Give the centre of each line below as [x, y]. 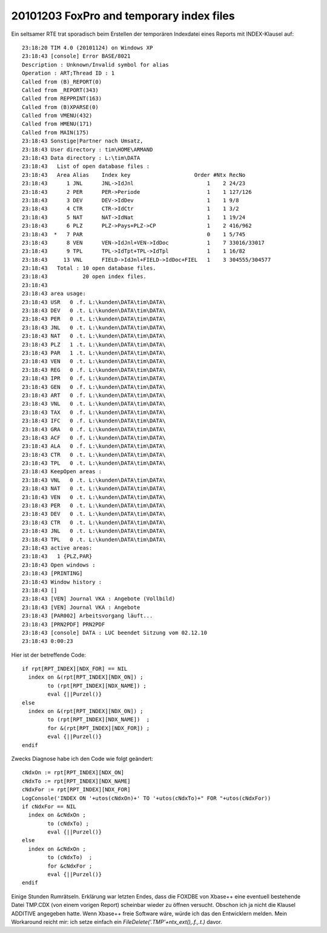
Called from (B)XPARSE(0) [61, 107]
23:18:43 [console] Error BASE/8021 [76, 56]
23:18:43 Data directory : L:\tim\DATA [81, 158]
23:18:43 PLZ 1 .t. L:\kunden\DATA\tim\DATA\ [94, 344]
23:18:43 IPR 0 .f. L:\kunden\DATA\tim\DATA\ [94, 378]
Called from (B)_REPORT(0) [62, 81]
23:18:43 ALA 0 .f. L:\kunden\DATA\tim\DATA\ [94, 446]
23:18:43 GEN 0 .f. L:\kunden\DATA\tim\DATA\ [94, 387]
